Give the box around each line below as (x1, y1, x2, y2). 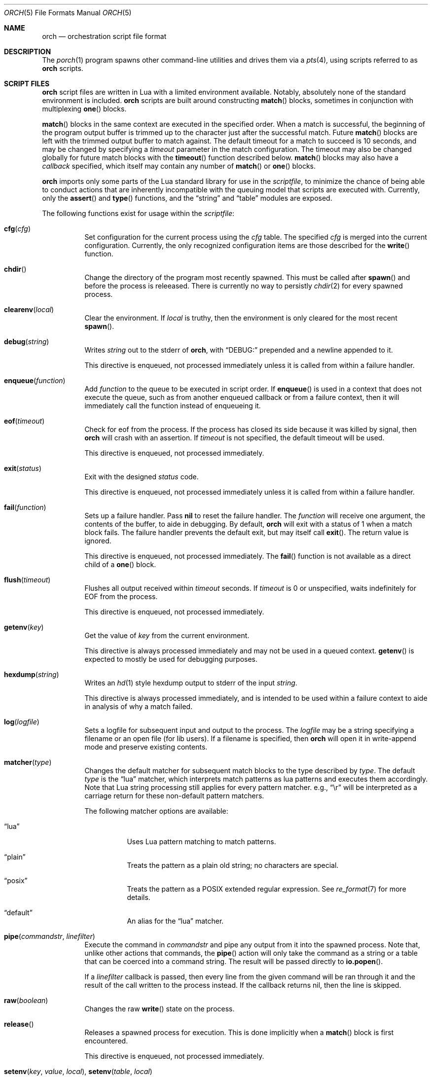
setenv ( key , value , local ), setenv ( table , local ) (4, 1067, 152, 1076)
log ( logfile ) (4, 718, 39, 726)
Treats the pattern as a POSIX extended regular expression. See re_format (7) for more (127, 885, 406, 893)
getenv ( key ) (4, 623, 44, 631)
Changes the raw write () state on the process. (84, 1005, 235, 1013)
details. (127, 893, 150, 901)
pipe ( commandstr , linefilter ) (4, 932, 95, 940)
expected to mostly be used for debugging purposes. (84, 655, 258, 663)
